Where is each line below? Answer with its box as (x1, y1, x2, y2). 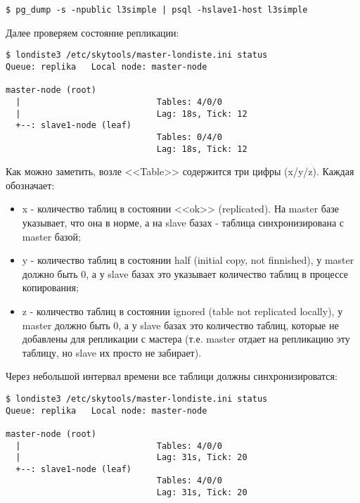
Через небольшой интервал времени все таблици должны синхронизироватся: (6, 369, 337, 383)
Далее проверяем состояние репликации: (6, 25, 179, 39)
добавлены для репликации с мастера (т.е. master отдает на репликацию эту (22, 331, 350, 346)
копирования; (22, 280, 79, 295)
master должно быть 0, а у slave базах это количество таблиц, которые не (22, 317, 339, 332)
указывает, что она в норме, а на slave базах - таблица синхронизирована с (22, 215, 345, 229)
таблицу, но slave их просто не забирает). (22, 345, 202, 359)
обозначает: (6, 177, 55, 192)
